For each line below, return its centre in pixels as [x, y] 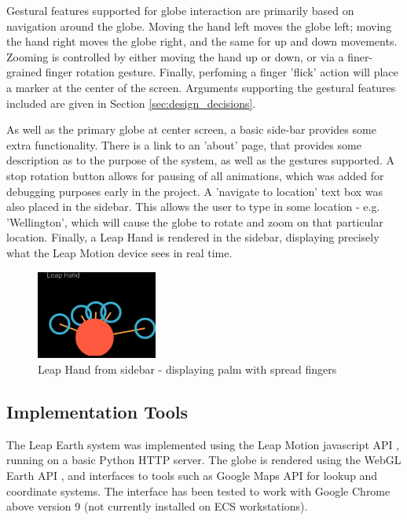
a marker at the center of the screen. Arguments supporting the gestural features [201, 87]
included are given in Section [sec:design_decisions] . [131, 103]
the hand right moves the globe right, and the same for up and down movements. [202, 41]
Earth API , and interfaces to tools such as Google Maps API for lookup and [192, 475]
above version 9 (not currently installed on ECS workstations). [157, 506]
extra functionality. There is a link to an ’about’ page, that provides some [184, 144]
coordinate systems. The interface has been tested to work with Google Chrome [198, 490]
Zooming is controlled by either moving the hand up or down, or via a [175, 56]
